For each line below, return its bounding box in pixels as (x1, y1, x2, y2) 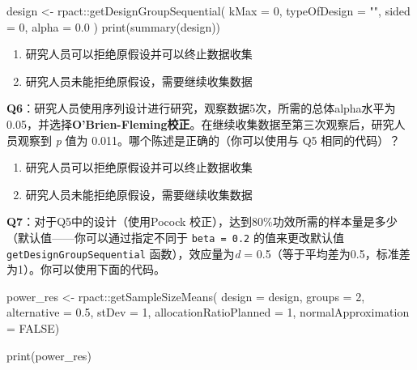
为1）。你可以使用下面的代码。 (6, 261, 165, 278)
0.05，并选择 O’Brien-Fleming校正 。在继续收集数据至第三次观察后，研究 (6, 115, 394, 132)
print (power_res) (6, 347, 91, 364)
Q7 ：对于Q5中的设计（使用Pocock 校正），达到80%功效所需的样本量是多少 (6, 213, 398, 230)
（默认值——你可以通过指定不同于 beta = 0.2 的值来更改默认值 (6, 228, 344, 245)
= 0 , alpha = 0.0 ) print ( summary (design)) (6, 18, 221, 35)
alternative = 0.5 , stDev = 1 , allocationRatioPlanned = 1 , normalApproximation (6, 304, 410, 321)
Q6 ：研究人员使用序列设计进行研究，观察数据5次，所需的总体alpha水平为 (6, 100, 396, 117)
